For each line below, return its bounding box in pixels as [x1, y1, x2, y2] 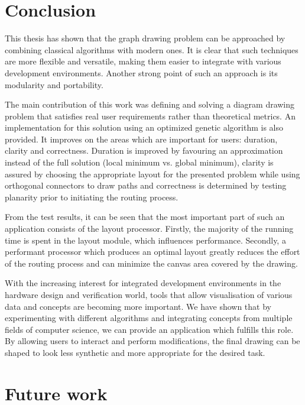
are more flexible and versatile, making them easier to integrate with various [5, 55, 281, 67]
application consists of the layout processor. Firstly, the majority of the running [5, 222, 294, 235]
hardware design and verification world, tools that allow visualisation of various [5, 289, 293, 300]
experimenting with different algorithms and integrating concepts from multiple [5, 312, 293, 324]
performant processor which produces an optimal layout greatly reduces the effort [5, 245, 300, 258]
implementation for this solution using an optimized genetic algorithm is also [5, 121, 284, 134]
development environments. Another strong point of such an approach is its [5, 66, 278, 79]
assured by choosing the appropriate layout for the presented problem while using [5, 167, 300, 180]
